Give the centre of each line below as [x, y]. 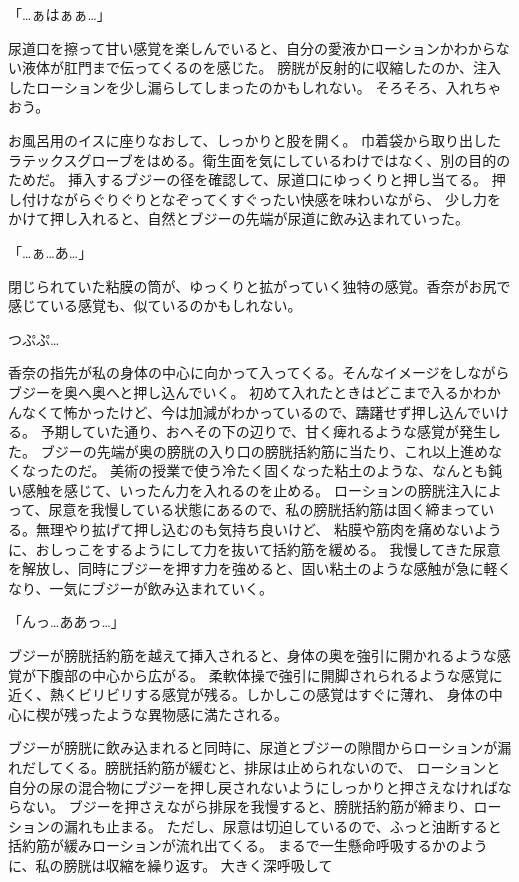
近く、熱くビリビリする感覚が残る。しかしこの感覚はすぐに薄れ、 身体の [248, 694]
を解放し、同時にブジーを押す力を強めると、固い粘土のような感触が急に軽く [260, 568]
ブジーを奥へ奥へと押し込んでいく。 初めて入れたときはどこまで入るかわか [254, 391]
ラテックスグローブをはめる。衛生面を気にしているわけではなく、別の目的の [259, 159]
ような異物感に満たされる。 [196, 713]
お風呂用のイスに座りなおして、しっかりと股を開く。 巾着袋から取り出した [255, 139]
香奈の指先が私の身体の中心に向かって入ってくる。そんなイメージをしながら [259, 372]
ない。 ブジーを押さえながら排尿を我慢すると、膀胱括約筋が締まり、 [247, 806]
